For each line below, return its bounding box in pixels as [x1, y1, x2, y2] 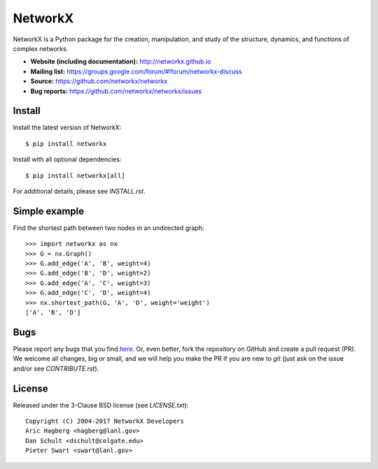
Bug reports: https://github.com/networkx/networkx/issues [30, 87, 202, 95]
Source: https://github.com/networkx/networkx [30, 77, 168, 85]
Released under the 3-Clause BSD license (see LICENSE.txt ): [13, 401, 189, 409]
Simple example [13, 205, 85, 217]
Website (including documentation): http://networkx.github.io [30, 57, 211, 66]
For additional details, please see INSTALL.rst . [13, 187, 146, 195]
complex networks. [13, 44, 69, 52]
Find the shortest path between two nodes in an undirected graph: [13, 224, 204, 232]
